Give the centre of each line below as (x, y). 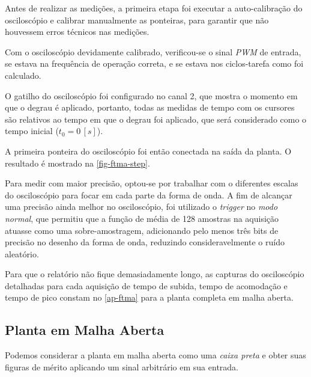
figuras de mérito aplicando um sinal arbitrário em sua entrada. (122, 366)
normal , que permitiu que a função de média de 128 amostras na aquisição (142, 218)
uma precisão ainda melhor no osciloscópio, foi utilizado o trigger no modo (141, 207)
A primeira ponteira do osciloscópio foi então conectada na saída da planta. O (148, 151)
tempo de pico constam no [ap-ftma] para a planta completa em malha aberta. (149, 297)
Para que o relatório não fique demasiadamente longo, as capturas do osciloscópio (155, 274)
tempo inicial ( (32, 131)
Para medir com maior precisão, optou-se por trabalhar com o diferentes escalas (152, 183)
